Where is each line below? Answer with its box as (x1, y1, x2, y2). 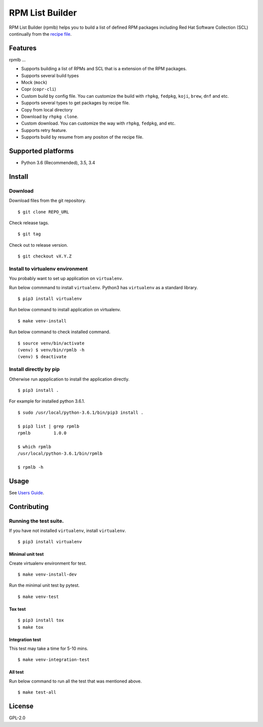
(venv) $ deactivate (18, 354, 67, 360)
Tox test (9, 606, 26, 612)
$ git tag (18, 231, 41, 237)
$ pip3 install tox (18, 618, 64, 623)
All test (9, 669, 24, 675)
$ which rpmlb (18, 444, 51, 449)
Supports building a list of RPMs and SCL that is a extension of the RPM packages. (21, 66, 187, 72)
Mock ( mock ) (21, 80, 47, 86)
